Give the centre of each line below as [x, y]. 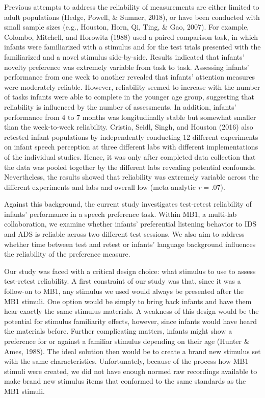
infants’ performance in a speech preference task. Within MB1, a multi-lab [121, 214]
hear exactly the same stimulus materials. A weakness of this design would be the [131, 311]
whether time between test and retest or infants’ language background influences [130, 244]
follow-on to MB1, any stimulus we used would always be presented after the [124, 291]
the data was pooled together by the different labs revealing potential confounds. [130, 167]
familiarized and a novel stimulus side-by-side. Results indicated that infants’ [124, 56]
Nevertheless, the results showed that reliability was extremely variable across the [131, 177]
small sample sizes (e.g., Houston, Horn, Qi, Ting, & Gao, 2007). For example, [127, 27]
